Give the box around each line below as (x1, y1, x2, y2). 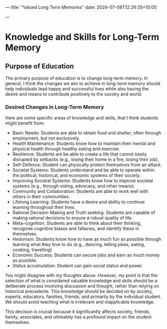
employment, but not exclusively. (12, 135, 81, 141)
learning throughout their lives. (12, 204, 76, 210)
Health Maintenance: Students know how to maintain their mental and (12, 140, 156, 146)
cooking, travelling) (12, 247, 52, 253)
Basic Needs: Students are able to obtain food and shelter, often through (12, 130, 162, 136)
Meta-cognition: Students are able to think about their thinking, (12, 220, 142, 226)
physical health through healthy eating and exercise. (12, 146, 121, 152)
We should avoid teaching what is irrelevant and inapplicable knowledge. (5, 299, 155, 305)
